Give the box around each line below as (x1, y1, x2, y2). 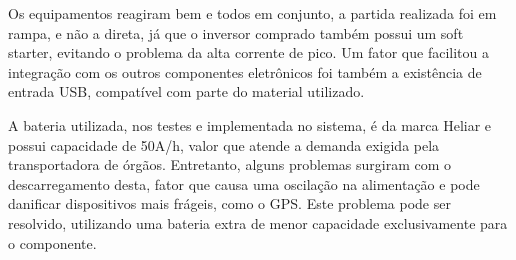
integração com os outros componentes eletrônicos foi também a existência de (8, 61, 482, 82)
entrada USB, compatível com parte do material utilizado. (8, 81, 365, 102)
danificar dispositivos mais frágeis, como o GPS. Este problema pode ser (8, 193, 451, 214)
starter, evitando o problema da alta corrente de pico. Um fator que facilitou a (8, 42, 489, 63)
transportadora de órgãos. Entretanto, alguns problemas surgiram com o (8, 154, 452, 175)
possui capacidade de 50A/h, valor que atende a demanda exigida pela (8, 134, 440, 155)
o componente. (8, 232, 97, 253)
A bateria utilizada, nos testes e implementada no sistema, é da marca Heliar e (8, 114, 492, 135)
